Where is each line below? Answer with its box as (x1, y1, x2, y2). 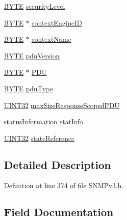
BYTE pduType (4, 83, 53, 93)
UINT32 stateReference (4, 133, 75, 143)
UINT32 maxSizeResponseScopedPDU (4, 100, 120, 110)
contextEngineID (31, 17, 82, 27)
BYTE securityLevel (4, 1, 65, 11)
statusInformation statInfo (4, 116, 83, 127)
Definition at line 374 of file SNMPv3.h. (4, 180, 124, 190)
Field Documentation (4, 204, 114, 219)
